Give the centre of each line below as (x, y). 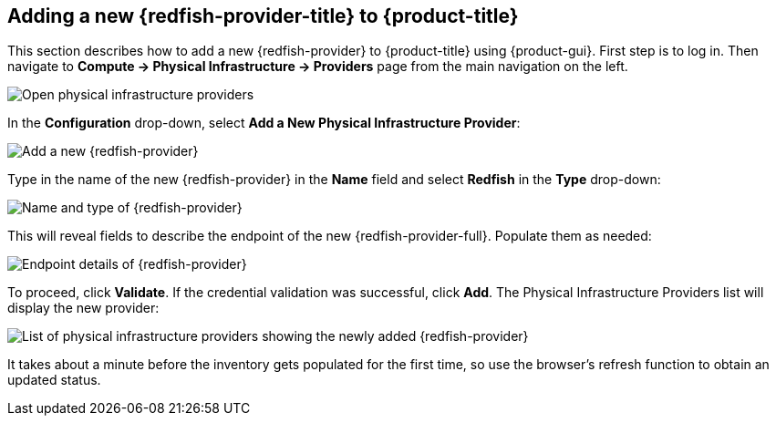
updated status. (54, 380)
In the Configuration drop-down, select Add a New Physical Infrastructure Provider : (264, 123)
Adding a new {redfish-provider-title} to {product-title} (263, 16)
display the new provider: (83, 308)
